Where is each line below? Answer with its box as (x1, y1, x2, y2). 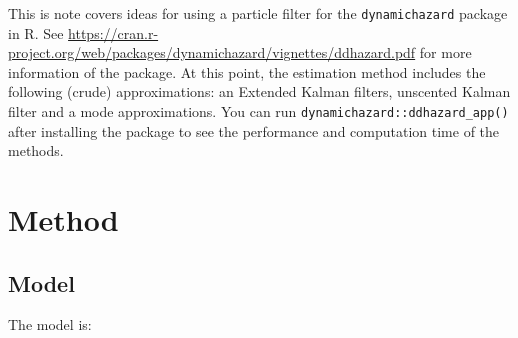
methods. (8, 140, 64, 161)
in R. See (8, 22, 64, 43)
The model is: (8, 314, 92, 335)
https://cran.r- (68, 22, 159, 43)
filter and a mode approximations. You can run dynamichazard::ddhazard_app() (8, 101, 509, 122)
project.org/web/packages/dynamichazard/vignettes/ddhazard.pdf (8, 42, 416, 63)
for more (419, 42, 472, 63)
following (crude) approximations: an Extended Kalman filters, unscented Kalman (8, 81, 511, 102)
